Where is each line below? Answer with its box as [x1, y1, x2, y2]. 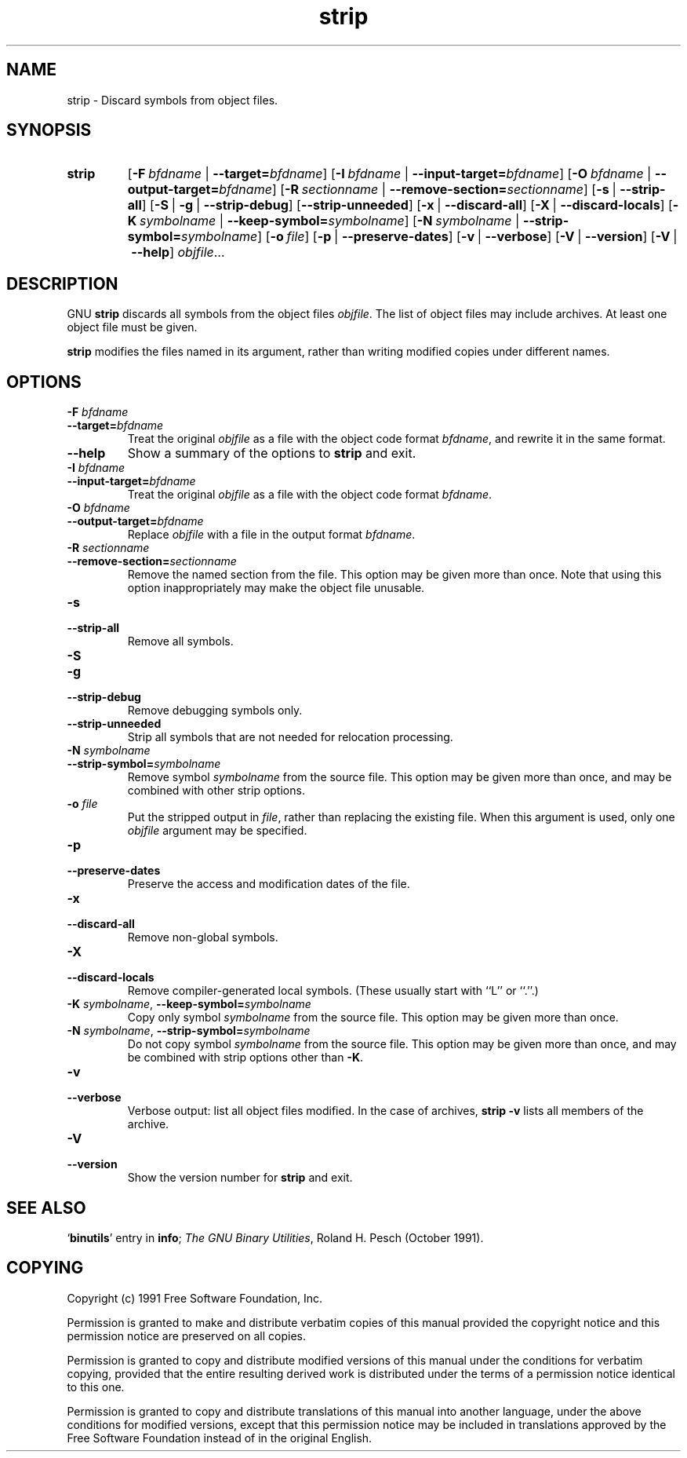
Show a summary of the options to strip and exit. [127, 445, 416, 462]
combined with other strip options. [127, 784, 305, 798]
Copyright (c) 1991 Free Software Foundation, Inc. [67, 1291, 323, 1305]
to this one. [67, 1379, 125, 1394]
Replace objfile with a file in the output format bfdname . [127, 528, 416, 542]
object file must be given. [67, 320, 198, 334]
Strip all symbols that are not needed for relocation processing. [127, 730, 453, 744]
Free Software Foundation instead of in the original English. [67, 1431, 373, 1445]
